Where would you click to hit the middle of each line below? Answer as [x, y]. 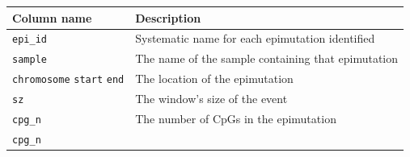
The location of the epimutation [214, 78]
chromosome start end [68, 80]
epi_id [30, 40]
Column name [52, 17]
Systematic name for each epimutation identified [255, 38]
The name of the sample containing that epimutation [267, 58]
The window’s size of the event [211, 99]
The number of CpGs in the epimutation [236, 118]
